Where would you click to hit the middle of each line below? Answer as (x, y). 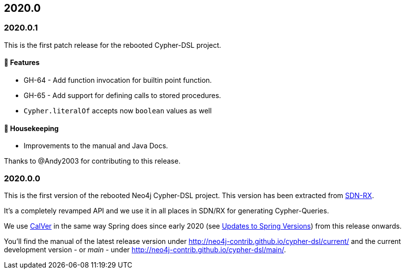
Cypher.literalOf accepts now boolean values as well (118, 111)
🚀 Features (22, 63)
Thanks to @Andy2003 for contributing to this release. (92, 161)
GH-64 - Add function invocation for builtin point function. (118, 80)
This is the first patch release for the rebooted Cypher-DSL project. (113, 45)
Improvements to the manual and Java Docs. (96, 146)
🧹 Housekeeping (31, 128)
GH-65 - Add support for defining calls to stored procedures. (123, 96)
